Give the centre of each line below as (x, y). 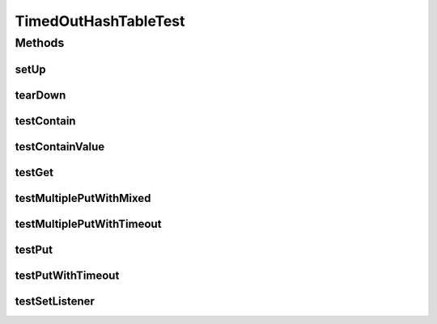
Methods (40, 43)
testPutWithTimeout (67, 275)
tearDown (40, 95)
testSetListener (55, 301)
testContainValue (60, 147)
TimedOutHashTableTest (100, 21)
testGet (34, 173)
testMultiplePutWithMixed (83, 198)
